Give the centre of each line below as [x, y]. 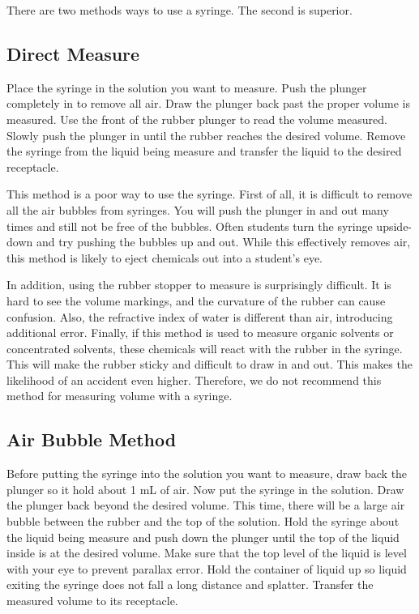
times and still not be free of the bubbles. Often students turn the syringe [190, 226]
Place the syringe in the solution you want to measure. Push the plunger [187, 87]
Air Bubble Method [92, 439]
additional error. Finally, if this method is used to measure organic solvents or [200, 333]
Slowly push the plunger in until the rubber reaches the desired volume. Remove [206, 135]
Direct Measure [73, 53]
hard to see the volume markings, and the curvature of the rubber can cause [196, 300]
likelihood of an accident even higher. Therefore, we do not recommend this [194, 379]
